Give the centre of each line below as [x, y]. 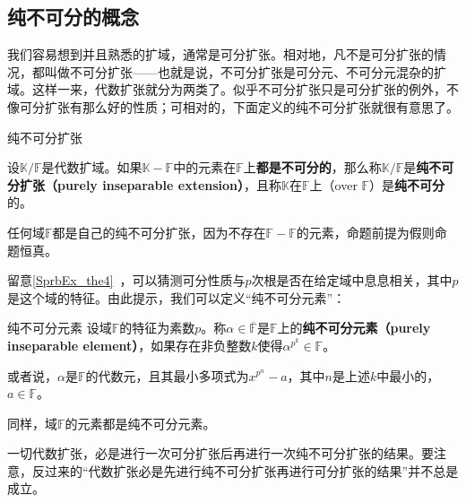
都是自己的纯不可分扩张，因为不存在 [159, 232]
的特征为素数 [157, 328]
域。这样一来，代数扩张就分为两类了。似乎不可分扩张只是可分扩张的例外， [227, 89]
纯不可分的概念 [73, 17]
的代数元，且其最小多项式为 [167, 375]
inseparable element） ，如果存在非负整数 [129, 345]
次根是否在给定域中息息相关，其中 [352, 280]
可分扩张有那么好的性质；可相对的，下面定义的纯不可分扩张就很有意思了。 [239, 106]
